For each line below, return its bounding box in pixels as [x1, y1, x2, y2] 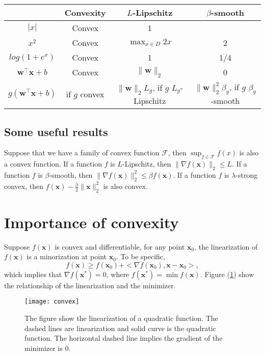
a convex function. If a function [4, 158, 102, 169]
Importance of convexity [4, 211, 179, 232]
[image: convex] [24, 298, 79, 306]
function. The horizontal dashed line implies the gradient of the [24, 333, 223, 343]
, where [106, 268, 129, 279]
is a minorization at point [26, 251, 107, 262]
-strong [235, 169, 258, 180]
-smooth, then [49, 169, 93, 180]
